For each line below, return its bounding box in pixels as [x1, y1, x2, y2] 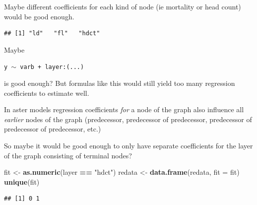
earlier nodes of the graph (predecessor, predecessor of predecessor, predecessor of [4, 114, 252, 124]
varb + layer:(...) [20, 64, 84, 71]
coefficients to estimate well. [4, 87, 89, 98]
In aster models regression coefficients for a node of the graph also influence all [4, 104, 244, 115]
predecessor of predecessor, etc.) [4, 124, 101, 134]
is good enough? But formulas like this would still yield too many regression [4, 78, 235, 88]
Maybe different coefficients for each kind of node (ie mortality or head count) [4, 1, 241, 11]
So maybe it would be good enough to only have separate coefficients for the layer [4, 140, 253, 150]
